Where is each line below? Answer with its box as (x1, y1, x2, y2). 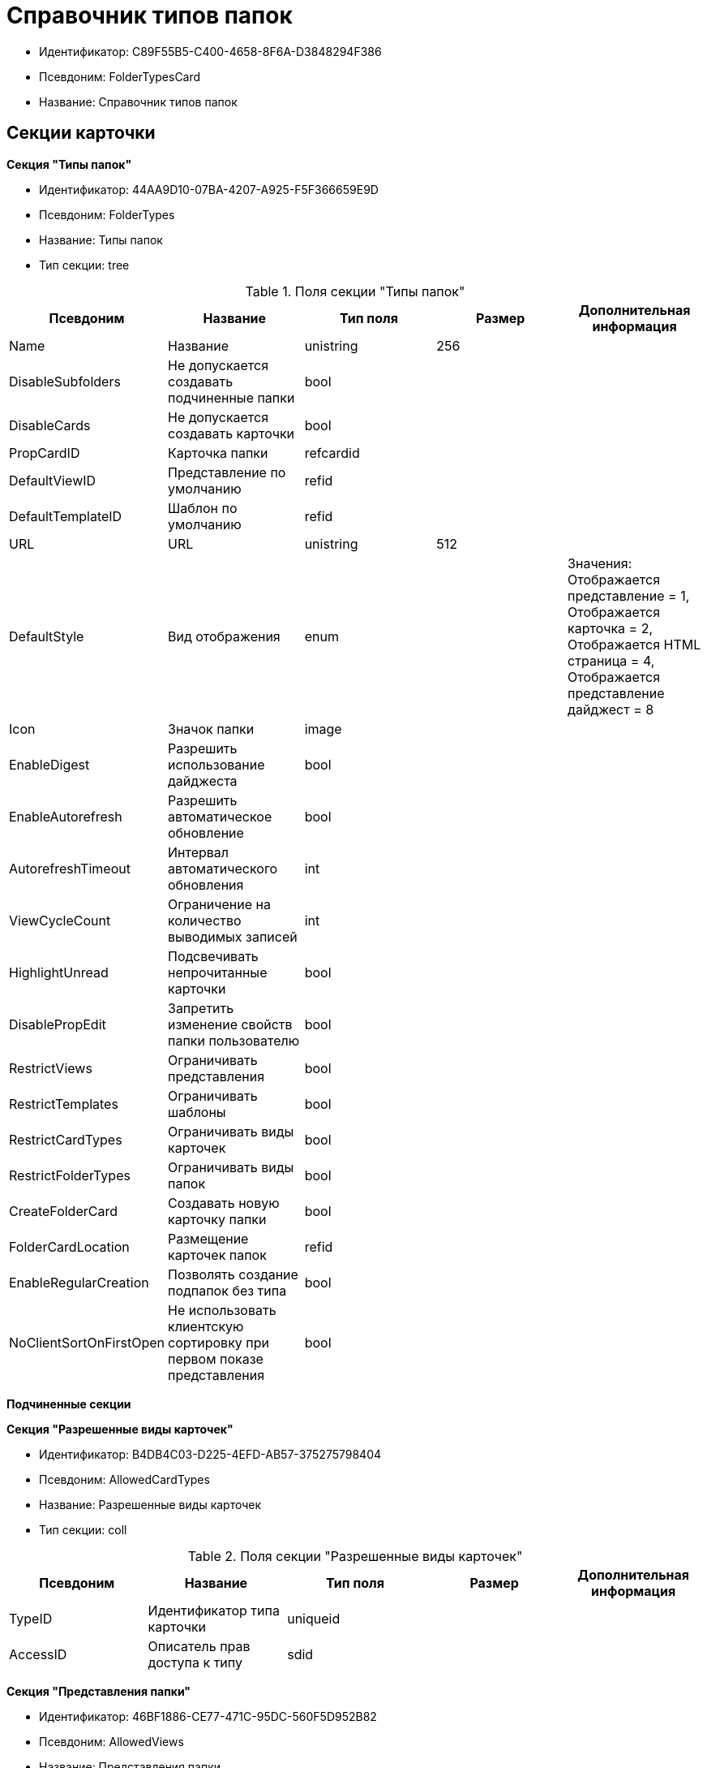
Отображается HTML (568, 636, 701, 653)
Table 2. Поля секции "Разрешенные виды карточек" (187, 1547, 523, 1564)
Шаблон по (168, 499, 238, 516)
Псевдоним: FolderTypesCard (39, 69, 201, 84)
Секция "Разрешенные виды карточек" (6, 1421, 234, 1436)
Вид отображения (168, 627, 281, 645)
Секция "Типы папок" (6, 157, 132, 171)
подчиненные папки (168, 389, 295, 406)
